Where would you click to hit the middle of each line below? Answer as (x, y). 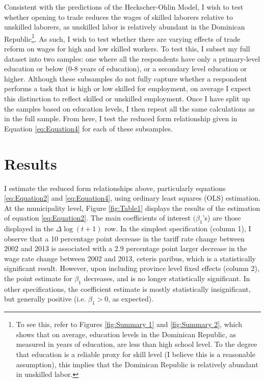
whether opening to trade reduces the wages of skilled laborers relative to (118, 17)
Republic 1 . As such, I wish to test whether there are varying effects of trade (122, 38)
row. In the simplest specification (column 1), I (178, 228)
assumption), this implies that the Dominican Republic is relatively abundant (137, 364)
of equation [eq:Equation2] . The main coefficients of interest (97, 218)
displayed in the (29, 228)
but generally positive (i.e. (45, 299)
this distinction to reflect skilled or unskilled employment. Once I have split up (127, 98)
